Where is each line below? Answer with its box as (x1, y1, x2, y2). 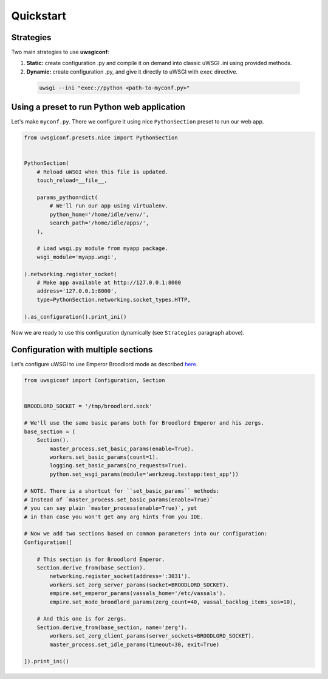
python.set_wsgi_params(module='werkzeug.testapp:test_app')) (49, 470, 239, 478)
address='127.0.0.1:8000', (36, 288, 118, 294)
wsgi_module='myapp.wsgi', (36, 253, 118, 260)
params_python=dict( (36, 194, 98, 201)
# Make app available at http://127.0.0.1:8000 (36, 279, 182, 286)
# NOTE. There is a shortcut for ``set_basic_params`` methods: (24, 487, 220, 495)
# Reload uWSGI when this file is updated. (36, 168, 168, 175)
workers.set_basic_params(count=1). (49, 453, 159, 461)
